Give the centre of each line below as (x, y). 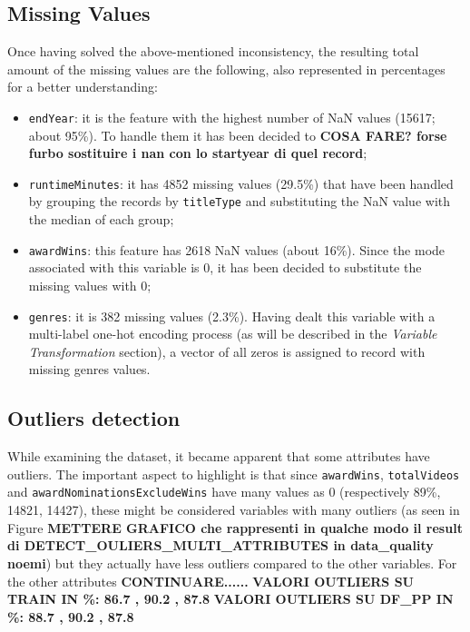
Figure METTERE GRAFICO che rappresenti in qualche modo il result (235, 527)
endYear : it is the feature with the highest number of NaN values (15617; (232, 117)
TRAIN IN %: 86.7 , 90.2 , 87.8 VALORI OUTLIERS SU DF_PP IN (230, 599)
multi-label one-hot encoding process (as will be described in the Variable (233, 334)
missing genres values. (89, 369)
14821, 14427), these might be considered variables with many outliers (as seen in (234, 510)
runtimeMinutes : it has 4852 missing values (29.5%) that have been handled (241, 183)
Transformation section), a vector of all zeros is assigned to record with (227, 351)
